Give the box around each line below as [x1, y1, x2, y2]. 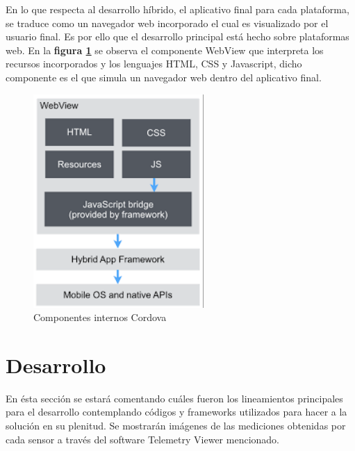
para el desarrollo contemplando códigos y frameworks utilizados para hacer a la [6, 404, 347, 419]
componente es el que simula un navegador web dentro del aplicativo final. [6, 69, 322, 84]
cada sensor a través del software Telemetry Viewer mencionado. [6, 432, 279, 446]
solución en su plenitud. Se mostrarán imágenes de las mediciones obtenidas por [6, 418, 346, 433]
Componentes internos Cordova [33, 310, 167, 325]
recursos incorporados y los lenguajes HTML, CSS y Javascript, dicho [6, 56, 302, 71]
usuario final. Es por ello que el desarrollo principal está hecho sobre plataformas [6, 29, 349, 44]
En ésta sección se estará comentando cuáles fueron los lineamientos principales [6, 391, 343, 405]
